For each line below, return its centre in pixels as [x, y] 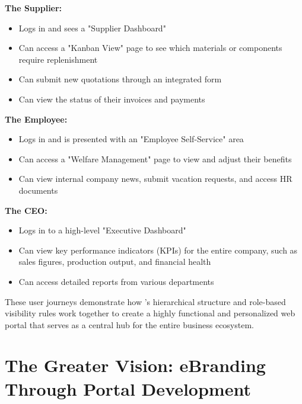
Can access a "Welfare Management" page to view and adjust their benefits [155, 158]
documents [38, 190]
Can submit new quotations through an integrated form [120, 79]
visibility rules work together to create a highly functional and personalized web [150, 313]
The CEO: [26, 210]
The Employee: [36, 119]
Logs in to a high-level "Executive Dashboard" [102, 230]
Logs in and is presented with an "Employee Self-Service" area [131, 139]
